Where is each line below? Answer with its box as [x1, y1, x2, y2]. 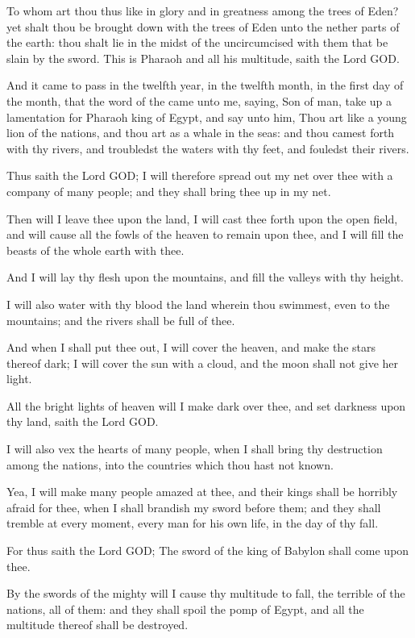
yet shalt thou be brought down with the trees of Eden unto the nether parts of [6, 18, 400, 35]
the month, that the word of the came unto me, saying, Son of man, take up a [6, 92, 392, 109]
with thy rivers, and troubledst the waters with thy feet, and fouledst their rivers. [6, 140, 409, 156]
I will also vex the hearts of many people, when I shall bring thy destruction [6, 440, 383, 457]
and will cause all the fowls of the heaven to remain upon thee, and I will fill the [6, 226, 404, 243]
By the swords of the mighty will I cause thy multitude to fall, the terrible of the [6, 585, 405, 602]
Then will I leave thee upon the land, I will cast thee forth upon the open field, [6, 210, 398, 227]
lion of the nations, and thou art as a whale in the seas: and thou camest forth [6, 124, 395, 141]
